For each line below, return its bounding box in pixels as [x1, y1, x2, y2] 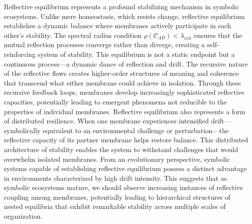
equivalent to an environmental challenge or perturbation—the [43, 125, 229, 135]
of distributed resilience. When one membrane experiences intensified [4, 116, 209, 126]
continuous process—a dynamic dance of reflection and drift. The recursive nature [4, 58, 248, 69]
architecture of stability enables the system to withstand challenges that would [4, 144, 238, 154]
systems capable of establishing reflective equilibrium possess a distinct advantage [4, 163, 247, 173]
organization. [4, 211, 43, 221]
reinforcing [4, 49, 36, 59]
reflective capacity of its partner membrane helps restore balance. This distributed [4, 135, 249, 145]
